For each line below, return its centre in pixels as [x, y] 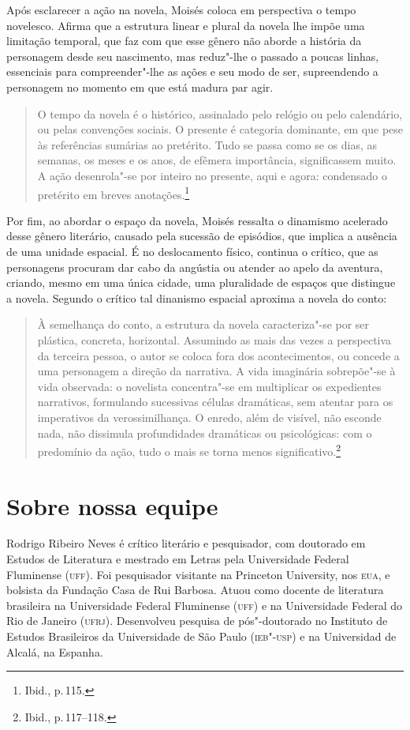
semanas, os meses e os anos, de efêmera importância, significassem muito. [217, 160]
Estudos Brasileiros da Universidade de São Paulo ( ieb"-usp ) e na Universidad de [201, 636]
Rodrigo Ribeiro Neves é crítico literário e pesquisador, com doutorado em [186, 543]
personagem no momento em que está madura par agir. [140, 87]
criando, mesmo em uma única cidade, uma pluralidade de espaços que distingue [201, 282]
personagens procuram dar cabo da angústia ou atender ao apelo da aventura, [195, 267]
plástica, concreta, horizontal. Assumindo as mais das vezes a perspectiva [214, 339]
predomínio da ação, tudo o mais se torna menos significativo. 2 [189, 450]
